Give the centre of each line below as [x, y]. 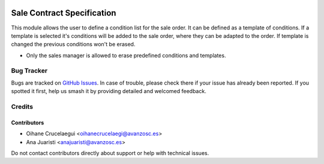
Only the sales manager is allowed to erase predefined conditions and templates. [126, 55]
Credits [22, 106]
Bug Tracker [29, 71]
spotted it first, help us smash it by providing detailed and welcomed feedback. [109, 91]
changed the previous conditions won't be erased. [73, 44]
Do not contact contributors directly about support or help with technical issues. [110, 153]
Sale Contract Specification [64, 13]
